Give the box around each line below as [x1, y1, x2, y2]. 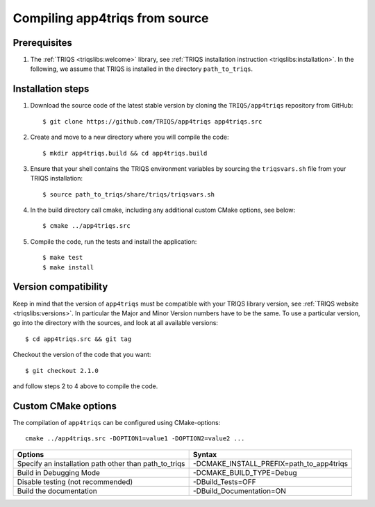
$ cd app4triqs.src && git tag [25, 335, 132, 343]
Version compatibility [12, 281, 108, 293]
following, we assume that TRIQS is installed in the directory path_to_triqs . [30, 65, 253, 73]
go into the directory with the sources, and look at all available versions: [12, 319, 219, 327]
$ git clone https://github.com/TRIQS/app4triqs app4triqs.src [42, 117, 262, 125]
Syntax [192, 449, 217, 459]
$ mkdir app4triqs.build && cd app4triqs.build [42, 149, 208, 157]
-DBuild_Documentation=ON [192, 486, 286, 496]
